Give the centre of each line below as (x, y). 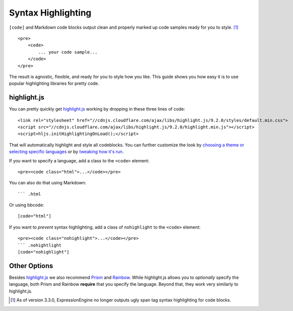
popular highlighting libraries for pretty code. (54, 83)
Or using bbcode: (27, 205)
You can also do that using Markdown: (48, 183)
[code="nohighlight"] (43, 252)
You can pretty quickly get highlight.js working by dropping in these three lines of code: (97, 109)
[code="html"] (34, 216)
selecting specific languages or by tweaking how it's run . (66, 152)
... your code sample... (68, 52)
